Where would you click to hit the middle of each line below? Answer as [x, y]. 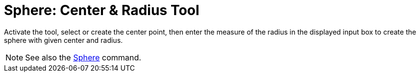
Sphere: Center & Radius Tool [102, 10]
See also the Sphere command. [83, 57]
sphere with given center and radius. [63, 40]
